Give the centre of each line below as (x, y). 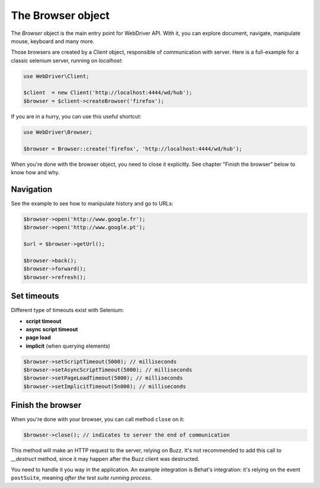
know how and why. (35, 172)
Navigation (32, 189)
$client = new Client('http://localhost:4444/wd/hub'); (108, 93)
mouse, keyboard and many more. (53, 41)
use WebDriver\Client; (56, 76)
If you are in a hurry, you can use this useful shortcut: (76, 116)
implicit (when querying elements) (68, 346)
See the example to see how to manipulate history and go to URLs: (92, 203)
